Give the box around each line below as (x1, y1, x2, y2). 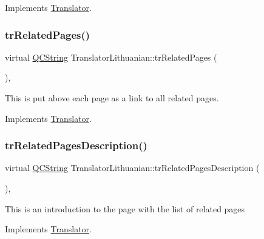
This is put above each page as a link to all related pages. (5, 92, 219, 104)
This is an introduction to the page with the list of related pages (5, 202, 245, 215)
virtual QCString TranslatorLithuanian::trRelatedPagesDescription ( (5, 161, 260, 174)
